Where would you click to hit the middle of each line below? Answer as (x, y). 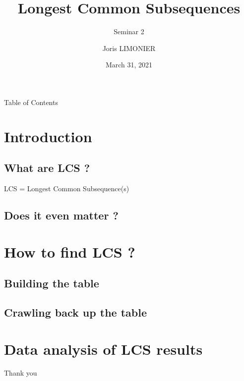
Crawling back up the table (75, 312)
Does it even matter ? (61, 215)
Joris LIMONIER (129, 48)
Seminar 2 (129, 31)
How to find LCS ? (70, 251)
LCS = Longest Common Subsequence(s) (67, 189)
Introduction (48, 136)
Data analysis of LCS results (103, 349)
